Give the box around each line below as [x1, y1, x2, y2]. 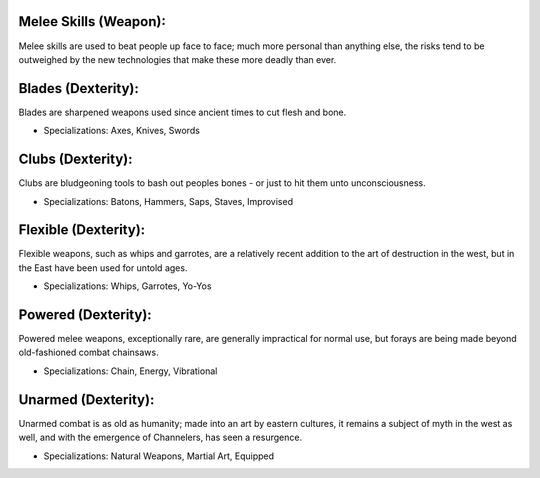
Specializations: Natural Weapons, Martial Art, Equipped [43, 450, 275, 462]
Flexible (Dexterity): [18, 221, 146, 239]
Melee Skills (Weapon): [18, 13, 167, 30]
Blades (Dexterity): [18, 80, 139, 97]
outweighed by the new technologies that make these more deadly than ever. [18, 53, 337, 65]
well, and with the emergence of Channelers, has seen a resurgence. [18, 431, 303, 444]
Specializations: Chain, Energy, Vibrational [43, 365, 218, 377]
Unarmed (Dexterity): [18, 391, 155, 408]
